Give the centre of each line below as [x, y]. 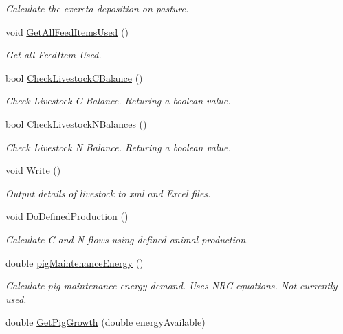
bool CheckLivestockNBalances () [76, 123]
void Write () [33, 170]
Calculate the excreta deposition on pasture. [97, 8]
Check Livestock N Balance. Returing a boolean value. [118, 147]
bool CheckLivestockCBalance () [74, 77]
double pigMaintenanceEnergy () [75, 262]
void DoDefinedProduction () [67, 216]
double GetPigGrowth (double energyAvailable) [106, 322]
